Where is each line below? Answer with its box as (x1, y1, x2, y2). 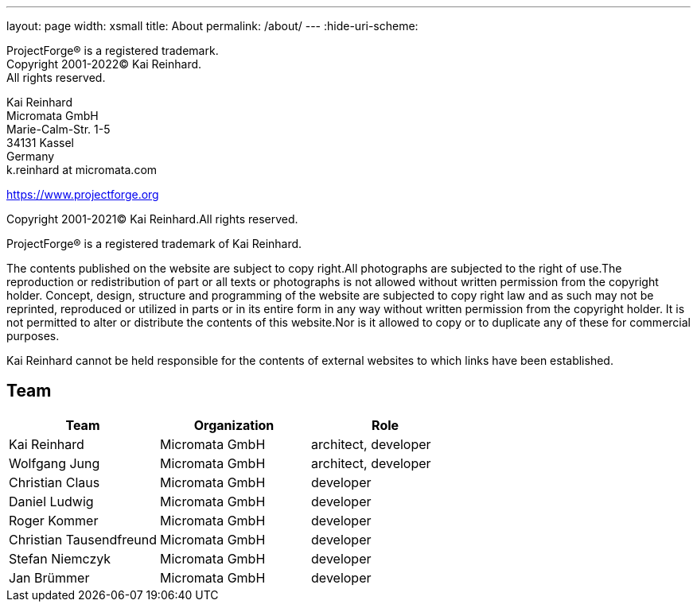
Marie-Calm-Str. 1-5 (6, 122, 111, 136)
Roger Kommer (9, 512, 99, 529)
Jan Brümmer (9, 569, 90, 586)
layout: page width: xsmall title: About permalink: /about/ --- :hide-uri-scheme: (6, 19, 419, 33)
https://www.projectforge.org (6, 188, 159, 201)
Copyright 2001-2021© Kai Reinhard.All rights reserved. (6, 212, 298, 226)
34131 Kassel (6, 136, 74, 149)
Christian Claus (9, 474, 100, 490)
